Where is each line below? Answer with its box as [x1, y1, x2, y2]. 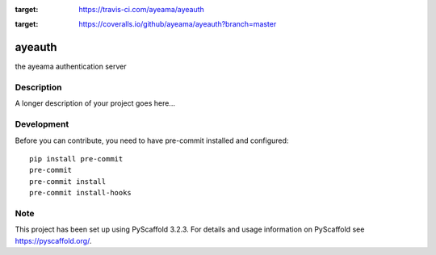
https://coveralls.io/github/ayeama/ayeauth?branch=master [78, 19, 277, 29]
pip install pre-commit [29, 154, 124, 163]
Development [15, 119, 69, 130]
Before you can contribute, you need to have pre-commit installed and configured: [15, 136, 289, 145]
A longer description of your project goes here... [15, 98, 175, 108]
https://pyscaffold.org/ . [15, 236, 92, 245]
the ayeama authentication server [15, 61, 127, 72]
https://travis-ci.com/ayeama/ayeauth [78, 5, 205, 14]
